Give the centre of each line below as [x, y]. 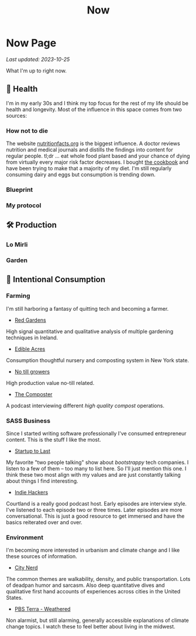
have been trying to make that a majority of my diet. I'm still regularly [89, 169]
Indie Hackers [31, 493]
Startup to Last [32, 451]
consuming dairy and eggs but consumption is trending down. [81, 175]
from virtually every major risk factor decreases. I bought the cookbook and [97, 162]
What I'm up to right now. [37, 70]
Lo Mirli [17, 245]
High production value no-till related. [50, 383]
